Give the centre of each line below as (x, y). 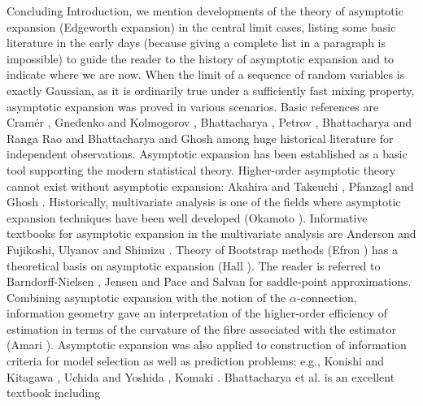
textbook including (54, 393)
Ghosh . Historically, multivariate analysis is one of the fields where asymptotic (204, 202)
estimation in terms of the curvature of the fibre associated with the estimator (201, 328)
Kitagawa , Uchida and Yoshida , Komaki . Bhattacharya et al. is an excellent (201, 376)
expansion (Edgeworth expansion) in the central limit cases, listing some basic (201, 26)
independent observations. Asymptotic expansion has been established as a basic (207, 154)
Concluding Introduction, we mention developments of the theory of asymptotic (205, 11)
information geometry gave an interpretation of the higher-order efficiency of (197, 313)
